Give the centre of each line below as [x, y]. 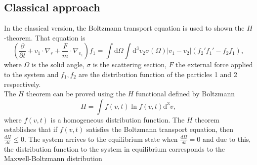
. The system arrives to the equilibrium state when [101, 139]
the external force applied [214, 64]
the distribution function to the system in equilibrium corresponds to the [115, 148]
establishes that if [31, 129]
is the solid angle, [58, 64]
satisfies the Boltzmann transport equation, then [160, 129]
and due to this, [227, 139]
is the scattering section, [130, 64]
